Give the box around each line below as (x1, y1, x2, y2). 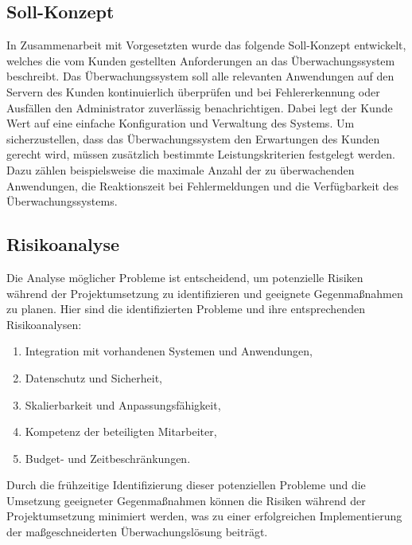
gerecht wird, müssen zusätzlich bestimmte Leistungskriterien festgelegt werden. (6, 146, 395, 163)
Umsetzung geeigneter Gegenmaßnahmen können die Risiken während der (6, 492, 366, 508)
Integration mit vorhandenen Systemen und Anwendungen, (25, 343, 313, 359)
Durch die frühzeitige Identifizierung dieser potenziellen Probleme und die (6, 476, 366, 493)
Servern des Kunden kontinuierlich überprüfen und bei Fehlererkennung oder (6, 83, 380, 100)
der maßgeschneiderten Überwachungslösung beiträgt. (6, 523, 268, 540)
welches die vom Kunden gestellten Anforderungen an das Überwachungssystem (6, 52, 395, 69)
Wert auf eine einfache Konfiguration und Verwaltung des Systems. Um (6, 115, 355, 131)
